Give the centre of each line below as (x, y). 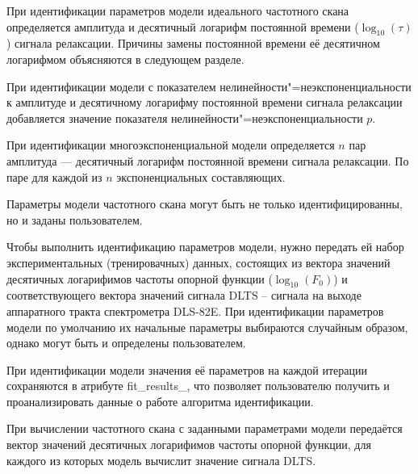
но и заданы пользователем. (75, 219)
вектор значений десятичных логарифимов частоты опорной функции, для (189, 445)
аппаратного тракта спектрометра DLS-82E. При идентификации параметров (195, 310)
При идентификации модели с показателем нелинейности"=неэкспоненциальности (209, 86)
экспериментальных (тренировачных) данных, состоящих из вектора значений (199, 262)
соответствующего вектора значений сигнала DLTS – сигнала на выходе (184, 295)
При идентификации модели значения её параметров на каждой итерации (187, 369)
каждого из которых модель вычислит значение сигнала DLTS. (161, 460)
